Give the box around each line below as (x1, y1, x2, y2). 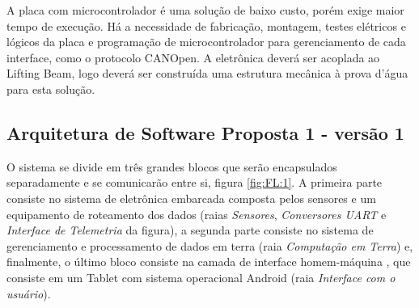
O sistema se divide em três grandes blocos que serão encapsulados (6, 158, 337, 175)
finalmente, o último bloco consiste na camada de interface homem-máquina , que (6, 253, 411, 270)
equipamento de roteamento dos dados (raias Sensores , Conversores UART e (6, 205, 387, 222)
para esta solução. (6, 80, 95, 97)
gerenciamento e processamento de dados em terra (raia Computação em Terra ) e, (6, 237, 413, 254)
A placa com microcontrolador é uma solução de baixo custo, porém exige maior (6, 2, 404, 18)
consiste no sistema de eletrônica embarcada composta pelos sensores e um (6, 189, 376, 206)
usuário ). (6, 285, 51, 302)
